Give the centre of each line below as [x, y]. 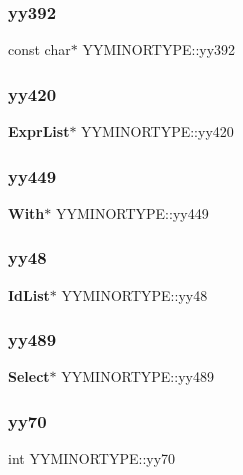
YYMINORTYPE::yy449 [132, 212]
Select [29, 376]
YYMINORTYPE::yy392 [159, 49]
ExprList [39, 131]
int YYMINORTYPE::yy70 [92, 458]
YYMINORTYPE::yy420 [157, 131]
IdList [29, 294]
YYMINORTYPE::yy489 [137, 376]
